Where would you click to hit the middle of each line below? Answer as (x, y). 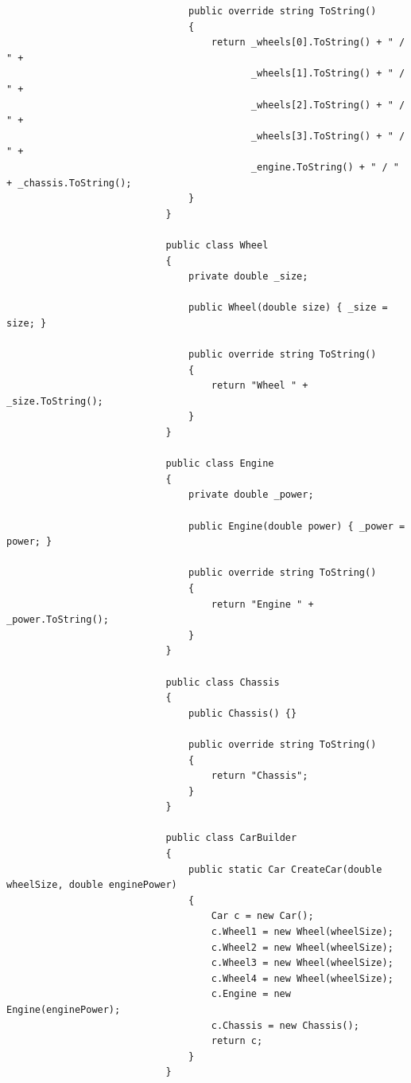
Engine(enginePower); (64, 1010)
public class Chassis (223, 682)
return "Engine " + (262, 604)
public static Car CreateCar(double (285, 869)
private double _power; (251, 495)
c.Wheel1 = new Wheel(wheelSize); (302, 932)
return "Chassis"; (260, 776)
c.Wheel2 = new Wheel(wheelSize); (302, 947)
